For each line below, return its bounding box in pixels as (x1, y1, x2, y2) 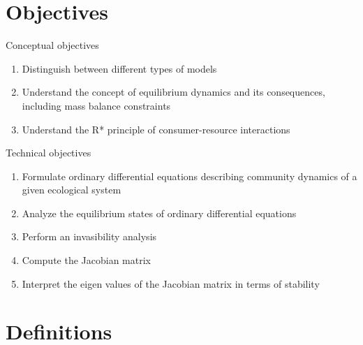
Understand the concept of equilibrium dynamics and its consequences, (22, 85, 325, 99)
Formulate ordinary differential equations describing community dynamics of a (22, 168, 357, 183)
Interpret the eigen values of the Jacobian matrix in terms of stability (22, 276, 320, 291)
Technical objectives (6, 145, 91, 160)
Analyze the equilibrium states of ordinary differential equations (22, 205, 297, 220)
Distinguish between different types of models (22, 61, 217, 75)
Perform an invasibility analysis (22, 229, 157, 244)
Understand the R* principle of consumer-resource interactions (22, 122, 290, 136)
